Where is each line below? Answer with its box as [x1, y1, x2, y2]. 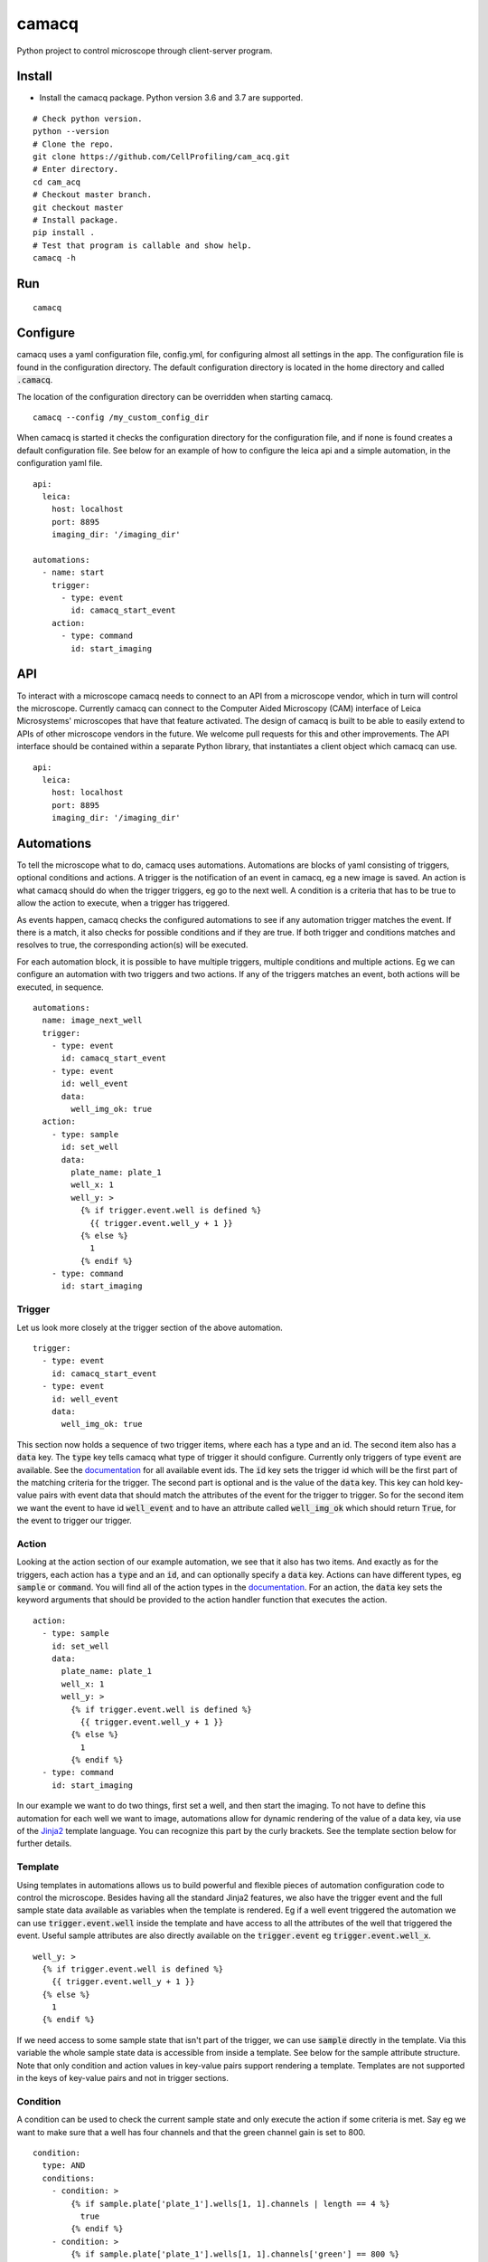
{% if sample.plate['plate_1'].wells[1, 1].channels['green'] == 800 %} [70, 2249, 400, 2259]
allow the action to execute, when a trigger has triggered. [16, 898, 230, 908]
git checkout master [33, 202, 124, 213]
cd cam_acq [33, 176, 81, 187]
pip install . [33, 227, 95, 238]
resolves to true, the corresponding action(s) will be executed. [16, 939, 249, 950]
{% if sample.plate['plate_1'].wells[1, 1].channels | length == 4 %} [70, 2199, 390, 2209]
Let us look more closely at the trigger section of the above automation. [16, 1322, 284, 1333]
